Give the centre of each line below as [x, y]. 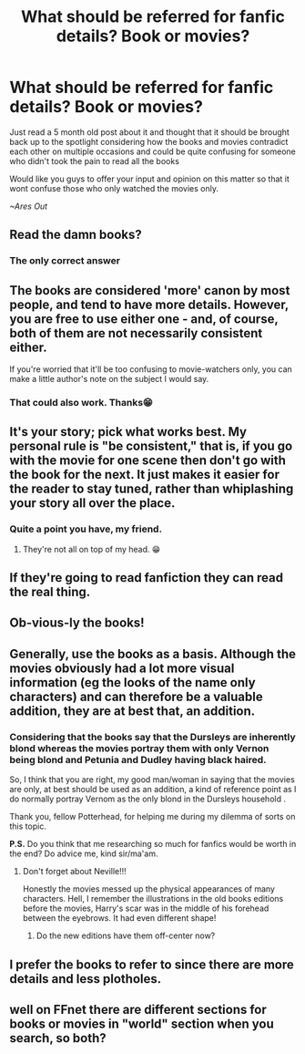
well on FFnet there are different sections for [138, 1009]
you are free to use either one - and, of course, [144, 319]
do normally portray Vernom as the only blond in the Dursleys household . [148, 799]
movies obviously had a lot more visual [122, 668]
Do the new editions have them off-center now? [126, 935]
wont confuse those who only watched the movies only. [114, 188]
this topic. [28, 826]
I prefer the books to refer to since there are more [152, 964]
